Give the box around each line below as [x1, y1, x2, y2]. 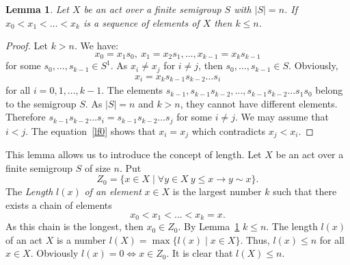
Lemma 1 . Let [5, 2, 69, 16]
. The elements [101, 83, 163, 97]
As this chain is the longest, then [5, 219, 144, 234]
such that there [273, 184, 337, 199]
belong [315, 83, 343, 97]
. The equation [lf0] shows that [25, 123, 156, 138]
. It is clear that [166, 246, 233, 260]
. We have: [75, 38, 119, 53]
